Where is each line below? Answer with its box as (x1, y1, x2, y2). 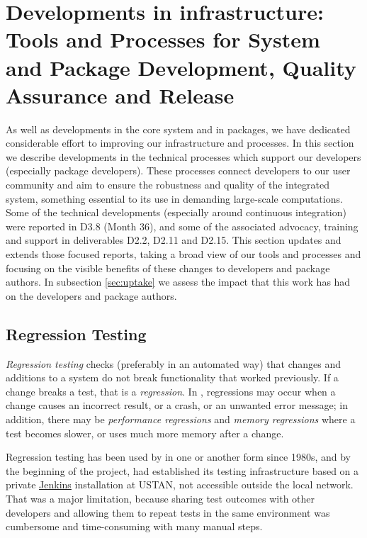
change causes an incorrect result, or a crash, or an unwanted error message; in (6, 398, 348, 413)
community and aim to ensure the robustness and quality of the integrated (6, 177, 329, 192)
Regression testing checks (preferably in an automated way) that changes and (6, 356, 341, 371)
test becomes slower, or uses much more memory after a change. (6, 425, 284, 440)
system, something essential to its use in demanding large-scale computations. (6, 191, 343, 206)
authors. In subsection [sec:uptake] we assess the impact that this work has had (6, 274, 351, 289)
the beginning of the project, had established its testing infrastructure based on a (6, 463, 359, 478)
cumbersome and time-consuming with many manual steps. (6, 519, 263, 534)
